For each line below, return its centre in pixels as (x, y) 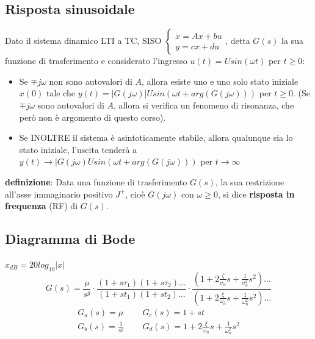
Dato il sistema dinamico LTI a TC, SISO (83, 41)
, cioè (135, 194)
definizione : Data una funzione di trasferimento (96, 181)
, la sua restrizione (250, 181)
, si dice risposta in (256, 194)
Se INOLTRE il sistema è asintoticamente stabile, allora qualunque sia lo (156, 137)
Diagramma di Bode (70, 239)
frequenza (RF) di (42, 206)
